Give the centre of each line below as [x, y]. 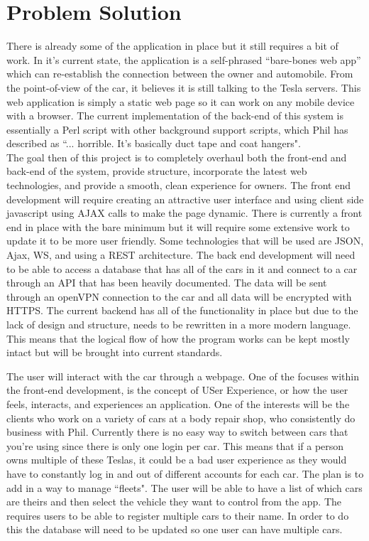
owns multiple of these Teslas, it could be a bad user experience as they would [177, 460]
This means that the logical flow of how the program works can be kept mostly [178, 338]
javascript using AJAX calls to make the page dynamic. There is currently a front [184, 213]
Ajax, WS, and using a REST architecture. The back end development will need [181, 255]
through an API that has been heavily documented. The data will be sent [167, 283]
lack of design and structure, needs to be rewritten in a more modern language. [179, 324]
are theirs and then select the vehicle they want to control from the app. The [174, 502]
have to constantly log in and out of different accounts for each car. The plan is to [185, 473]
